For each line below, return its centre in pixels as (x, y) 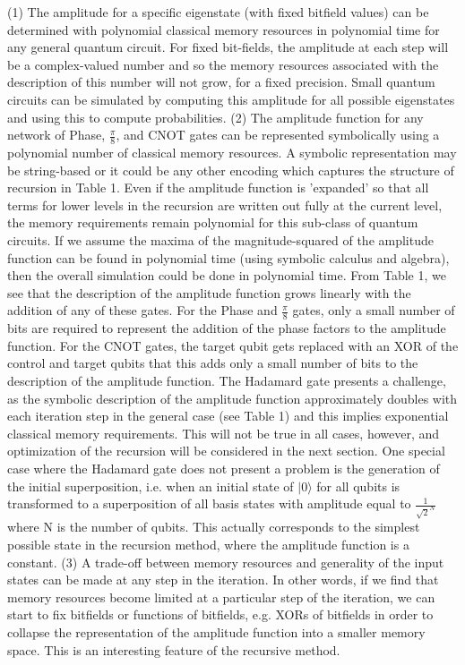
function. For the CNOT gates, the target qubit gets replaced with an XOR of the (233, 345)
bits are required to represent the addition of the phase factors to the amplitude (227, 328)
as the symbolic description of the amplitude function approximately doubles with (232, 398)
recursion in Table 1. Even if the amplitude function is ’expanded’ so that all (218, 188)
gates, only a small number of (374, 310)
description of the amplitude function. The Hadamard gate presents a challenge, (227, 380)
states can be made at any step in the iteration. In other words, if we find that (223, 580)
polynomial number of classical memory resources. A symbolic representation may (232, 152)
